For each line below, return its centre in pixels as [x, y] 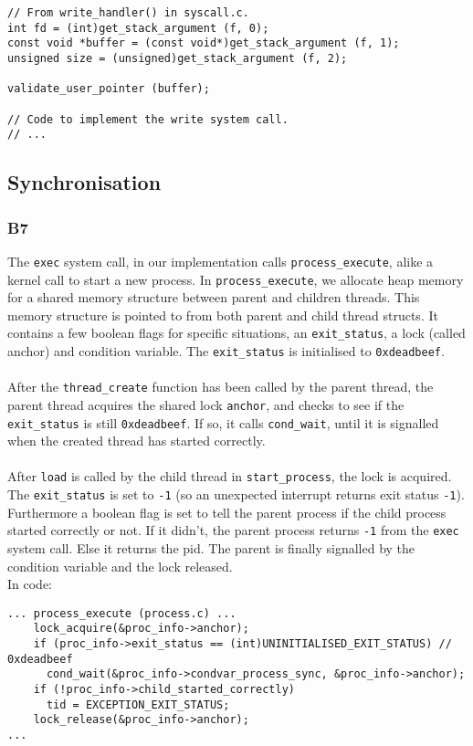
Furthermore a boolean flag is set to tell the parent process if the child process [227, 512]
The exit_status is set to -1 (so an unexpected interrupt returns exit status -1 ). [236, 494]
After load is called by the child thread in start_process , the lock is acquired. [230, 476]
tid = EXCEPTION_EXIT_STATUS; [138, 704]
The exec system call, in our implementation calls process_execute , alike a [221, 261]
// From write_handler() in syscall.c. [128, 13]
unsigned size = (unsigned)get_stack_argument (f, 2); [178, 58]
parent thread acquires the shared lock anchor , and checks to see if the [206, 404]
